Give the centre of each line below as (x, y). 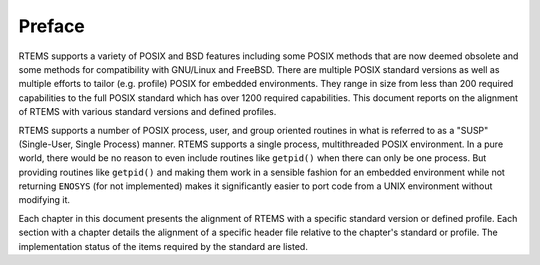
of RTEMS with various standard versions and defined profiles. (147, 112)
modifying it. (44, 200)
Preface (51, 26)
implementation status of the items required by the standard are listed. (163, 246)
